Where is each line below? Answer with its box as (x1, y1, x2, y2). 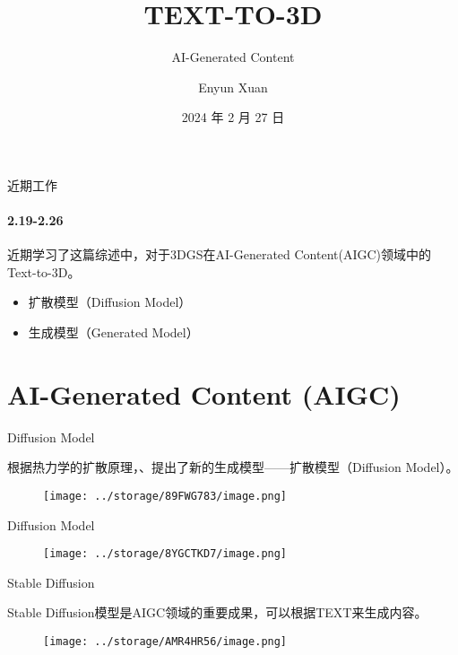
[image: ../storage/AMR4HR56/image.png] (43, 635, 288, 649)
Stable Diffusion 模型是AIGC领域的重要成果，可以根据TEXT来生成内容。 (7, 603, 428, 622)
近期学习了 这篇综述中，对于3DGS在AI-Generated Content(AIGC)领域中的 (7, 245, 432, 264)
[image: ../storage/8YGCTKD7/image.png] (43, 547, 288, 561)
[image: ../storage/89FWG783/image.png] (43, 489, 288, 502)
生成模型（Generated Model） (28, 323, 199, 342)
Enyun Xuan (198, 77, 268, 96)
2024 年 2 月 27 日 (181, 108, 285, 127)
